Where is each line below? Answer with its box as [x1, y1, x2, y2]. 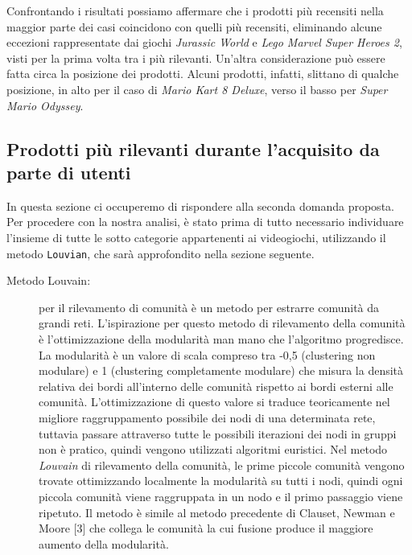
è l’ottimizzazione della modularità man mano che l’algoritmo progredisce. [39, 330, 404, 347]
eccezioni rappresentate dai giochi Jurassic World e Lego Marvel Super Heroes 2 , [6, 34, 402, 51]
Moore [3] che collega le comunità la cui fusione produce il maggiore [39, 520, 373, 536]
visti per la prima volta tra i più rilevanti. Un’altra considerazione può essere [6, 49, 385, 66]
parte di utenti [6, 159, 131, 184]
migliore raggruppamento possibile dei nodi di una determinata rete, [39, 409, 376, 425]
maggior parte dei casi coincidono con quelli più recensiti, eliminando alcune [6, 18, 382, 35]
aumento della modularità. [39, 535, 169, 552]
